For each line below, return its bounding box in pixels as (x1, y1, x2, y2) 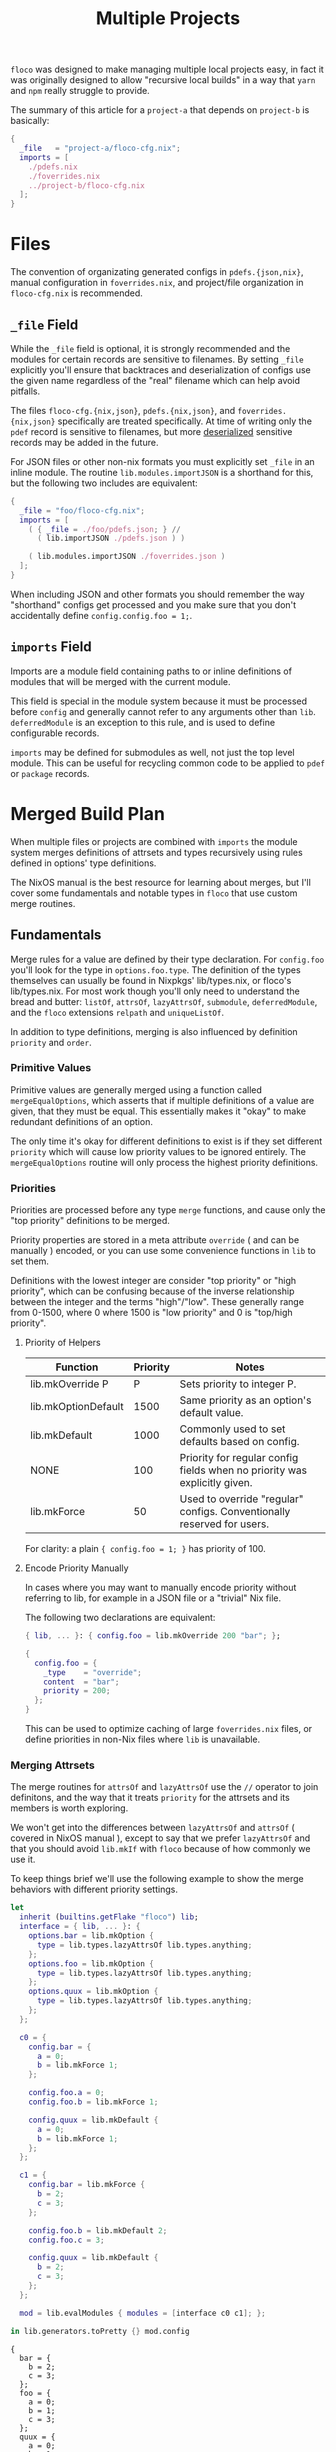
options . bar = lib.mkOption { (28, 1931, 155, 1941)
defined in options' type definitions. (10, 857, 157, 869)
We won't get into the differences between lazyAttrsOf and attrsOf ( (10, 1822, 295, 1834)
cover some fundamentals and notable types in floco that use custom (10, 887, 298, 899)
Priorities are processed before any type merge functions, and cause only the (10, 1204, 326, 1216)
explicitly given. (179, 1476, 253, 1490)
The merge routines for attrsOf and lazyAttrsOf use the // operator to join (10, 1781, 319, 1793)
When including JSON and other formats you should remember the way (10, 588, 305, 600)
